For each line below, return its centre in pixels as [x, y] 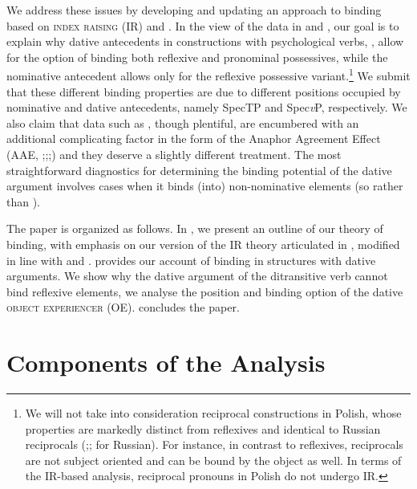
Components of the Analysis [166, 363]
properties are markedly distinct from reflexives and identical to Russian [203, 428]
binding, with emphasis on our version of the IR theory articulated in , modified [203, 244]
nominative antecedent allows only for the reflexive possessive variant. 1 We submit [208, 75]
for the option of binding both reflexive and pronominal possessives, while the [197, 57]
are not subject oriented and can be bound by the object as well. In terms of [213, 460]
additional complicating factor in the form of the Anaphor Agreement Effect [194, 139]
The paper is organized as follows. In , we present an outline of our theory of [195, 228]
